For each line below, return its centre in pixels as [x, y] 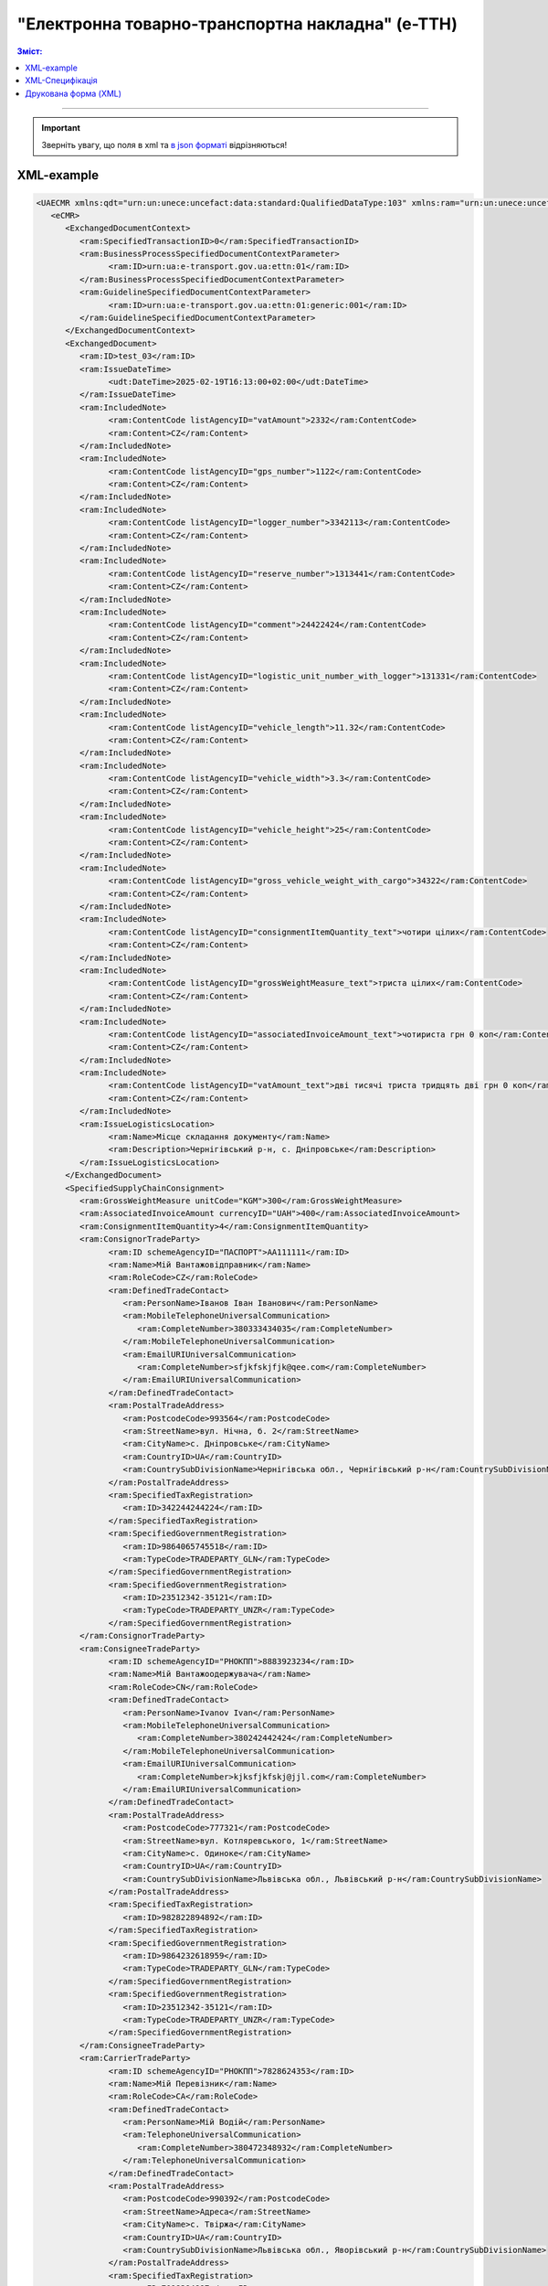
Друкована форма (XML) [74, 93]
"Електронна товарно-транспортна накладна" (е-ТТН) [237, 24]
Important [61, 128]
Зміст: [30, 51]
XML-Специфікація [61, 80]
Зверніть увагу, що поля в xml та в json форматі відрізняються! [164, 144]
